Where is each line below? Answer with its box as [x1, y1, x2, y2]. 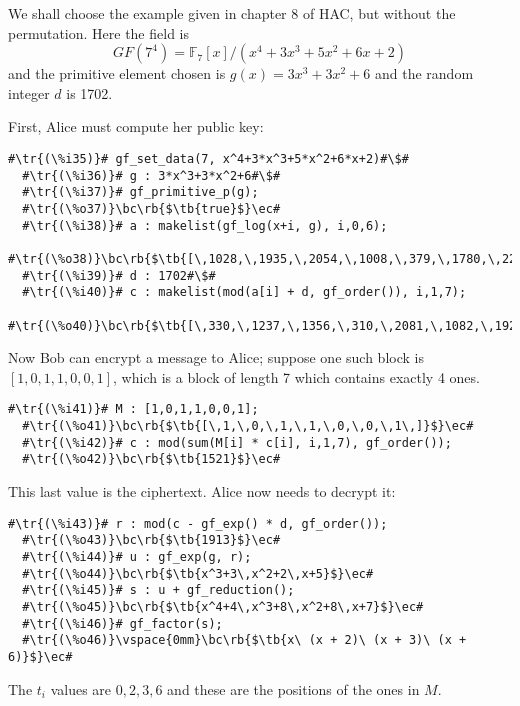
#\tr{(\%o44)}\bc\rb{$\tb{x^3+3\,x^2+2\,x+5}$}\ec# [22, 566, 374, 581]
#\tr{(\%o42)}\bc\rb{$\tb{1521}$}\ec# [22, 452, 281, 467]
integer [8, 82, 50, 103]
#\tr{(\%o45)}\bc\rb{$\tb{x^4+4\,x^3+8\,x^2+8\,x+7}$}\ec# [22, 599, 424, 614]
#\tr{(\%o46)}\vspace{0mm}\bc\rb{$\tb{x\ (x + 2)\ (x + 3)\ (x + [22, 633, 467, 648]
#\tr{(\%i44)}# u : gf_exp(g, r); [22, 549, 252, 564]
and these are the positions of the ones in [167, 678, 420, 699]
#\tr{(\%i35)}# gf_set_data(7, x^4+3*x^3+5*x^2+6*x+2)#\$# [8, 151, 409, 166]
